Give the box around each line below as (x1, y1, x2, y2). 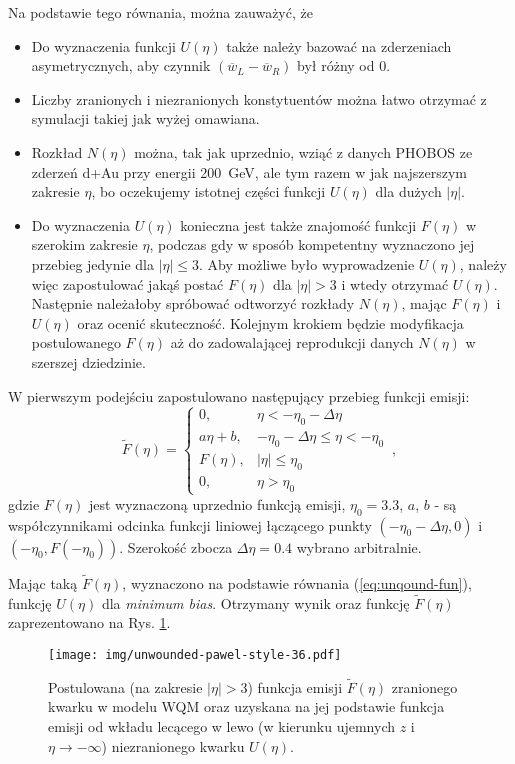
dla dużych (375, 181, 442, 202)
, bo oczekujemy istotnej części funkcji (91, 181, 326, 202)
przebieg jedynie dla (31, 253, 154, 274)
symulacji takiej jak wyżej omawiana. (31, 108, 260, 129)
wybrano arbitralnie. (296, 536, 422, 557)
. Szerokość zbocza (119, 536, 233, 557)
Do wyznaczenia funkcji (31, 35, 176, 56)
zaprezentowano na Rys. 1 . (8, 612, 171, 633)
